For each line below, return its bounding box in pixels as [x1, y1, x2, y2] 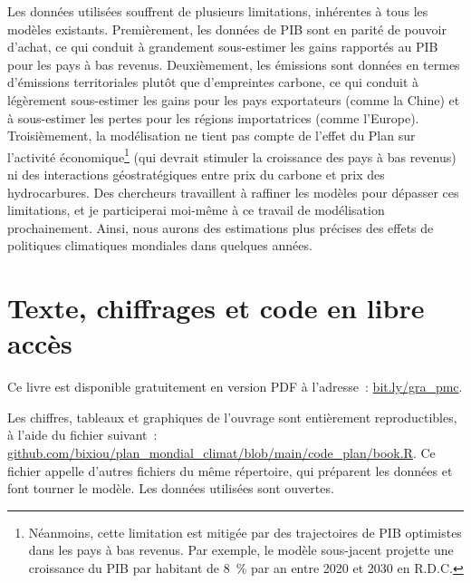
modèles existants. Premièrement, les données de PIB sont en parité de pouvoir [7, 19, 447, 38]
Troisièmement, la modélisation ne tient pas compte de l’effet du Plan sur [7, 126, 416, 145]
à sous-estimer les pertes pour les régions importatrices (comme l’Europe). [7, 108, 419, 127]
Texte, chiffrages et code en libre [7, 289, 425, 326]
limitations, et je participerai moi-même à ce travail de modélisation [7, 200, 385, 219]
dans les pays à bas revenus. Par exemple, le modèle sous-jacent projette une [28, 540, 454, 559]
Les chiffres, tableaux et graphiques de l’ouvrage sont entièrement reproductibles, [7, 407, 457, 426]
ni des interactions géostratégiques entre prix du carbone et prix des [7, 165, 385, 183]
